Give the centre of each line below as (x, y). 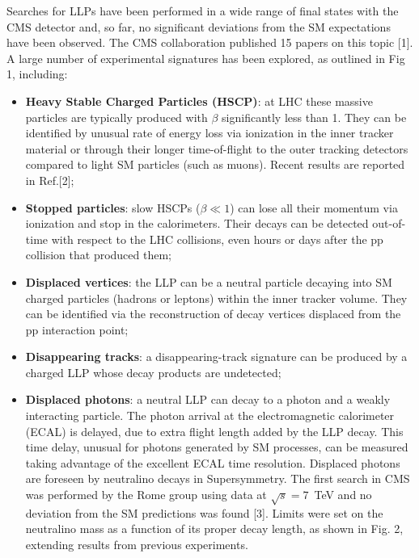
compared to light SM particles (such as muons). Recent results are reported (215, 164)
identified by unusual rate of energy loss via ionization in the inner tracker (209, 133)
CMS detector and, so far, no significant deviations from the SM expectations (199, 26)
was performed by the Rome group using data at (146, 495)
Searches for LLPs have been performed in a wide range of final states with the (203, 10)
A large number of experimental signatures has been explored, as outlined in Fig (206, 58)
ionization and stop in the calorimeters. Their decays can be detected (197, 223)
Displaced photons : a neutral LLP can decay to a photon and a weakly (208, 399)
